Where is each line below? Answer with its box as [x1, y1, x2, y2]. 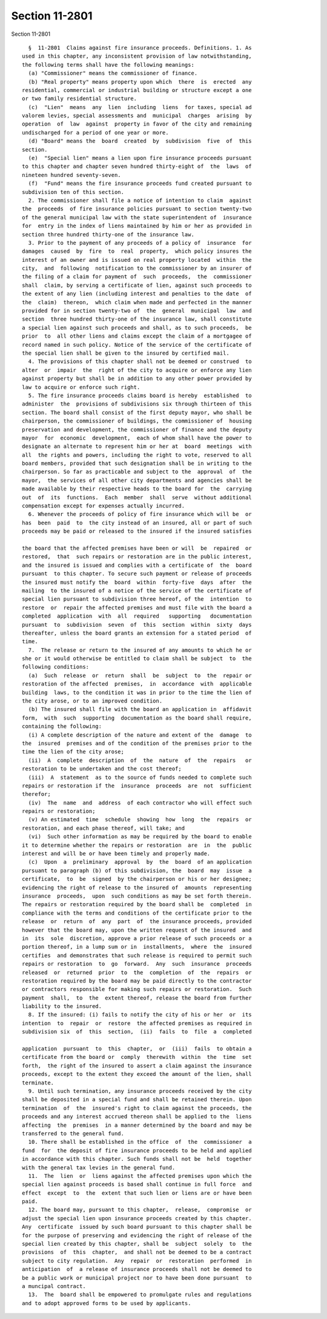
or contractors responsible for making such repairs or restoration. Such [22, 986, 252, 993]
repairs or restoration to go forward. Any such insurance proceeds [22, 961, 252, 967]
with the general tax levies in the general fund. [22, 1164, 176, 1171]
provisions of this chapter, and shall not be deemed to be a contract [22, 1249, 252, 1256]
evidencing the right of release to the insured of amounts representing [22, 884, 252, 891]
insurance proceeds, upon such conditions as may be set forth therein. [22, 893, 252, 900]
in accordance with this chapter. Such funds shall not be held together [22, 1155, 252, 1163]
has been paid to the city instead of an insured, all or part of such [22, 519, 252, 526]
